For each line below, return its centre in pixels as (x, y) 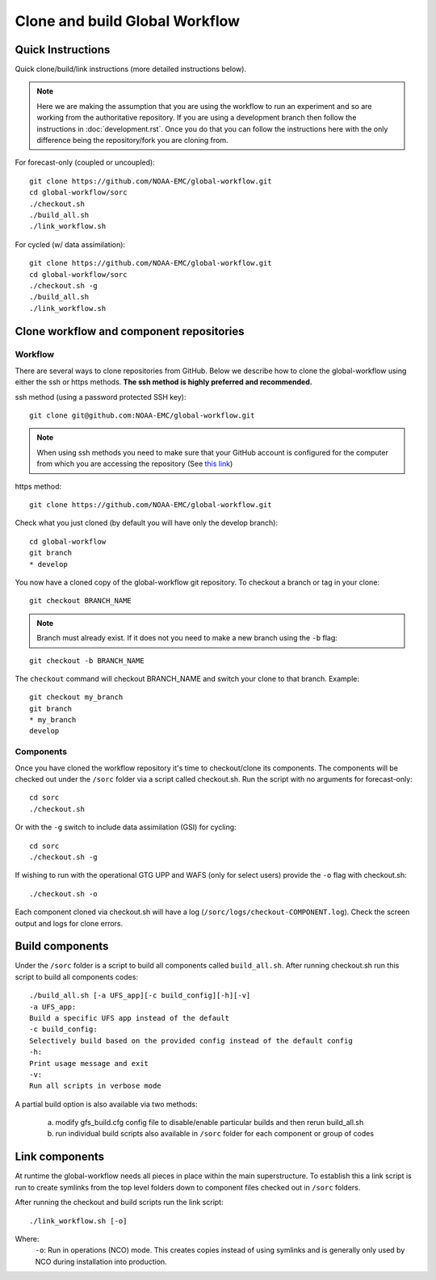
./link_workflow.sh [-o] (78, 1221)
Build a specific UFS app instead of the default (130, 1018)
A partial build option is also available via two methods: (106, 1104)
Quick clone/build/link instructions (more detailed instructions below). (130, 69)
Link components (60, 1157)
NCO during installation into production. (101, 1261)
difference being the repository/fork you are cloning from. (133, 141)
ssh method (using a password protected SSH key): (101, 397)
